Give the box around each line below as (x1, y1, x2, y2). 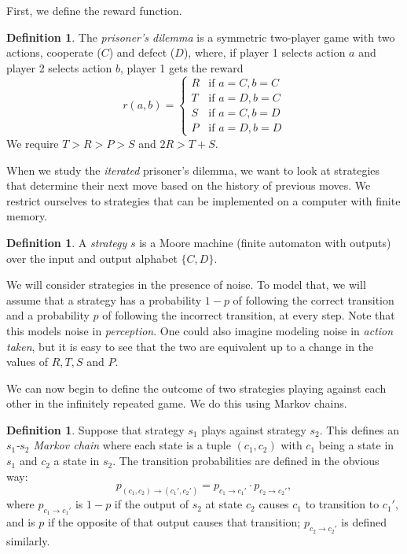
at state (205, 496, 243, 512)
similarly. (6, 532, 50, 548)
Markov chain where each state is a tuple (33, 437, 231, 453)
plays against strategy (201, 421, 306, 438)
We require (6, 135, 59, 151)
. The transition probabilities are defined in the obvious (112, 452, 379, 469)
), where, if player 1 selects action (183, 44, 346, 61)
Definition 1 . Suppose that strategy (6, 421, 185, 438)
